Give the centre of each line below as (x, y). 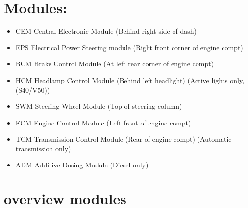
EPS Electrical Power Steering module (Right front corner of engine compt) (129, 47)
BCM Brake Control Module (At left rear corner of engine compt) (115, 64)
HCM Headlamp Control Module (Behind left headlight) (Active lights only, (130, 80)
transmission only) (43, 148)
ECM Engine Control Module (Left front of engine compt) (103, 122)
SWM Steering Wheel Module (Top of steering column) (99, 106)
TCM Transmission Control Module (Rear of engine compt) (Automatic (124, 139)
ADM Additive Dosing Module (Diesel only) (82, 165)
